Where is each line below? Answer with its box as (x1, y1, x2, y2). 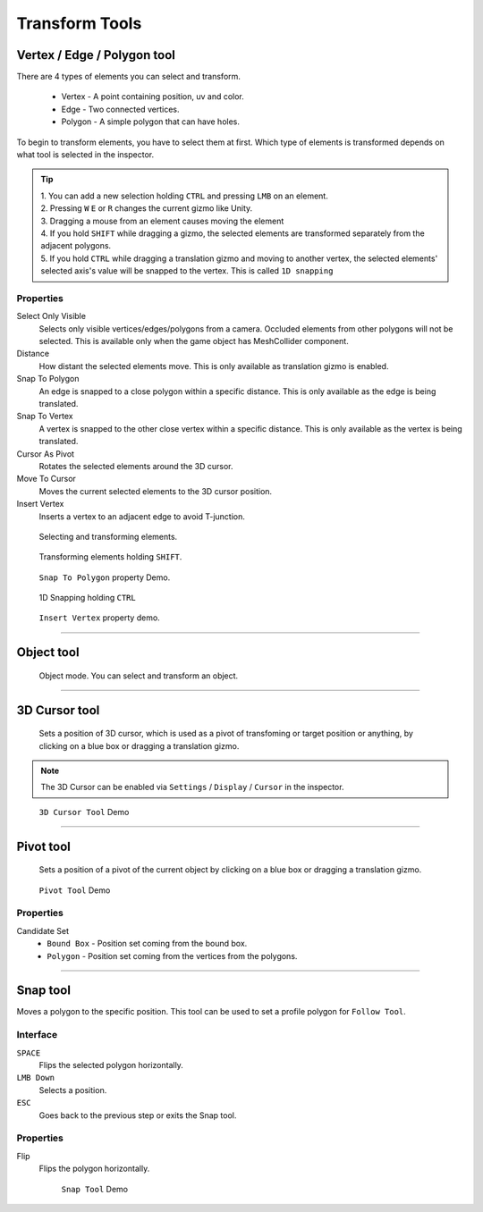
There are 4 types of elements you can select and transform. (16, 72, 241, 82)
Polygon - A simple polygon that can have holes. (61, 116, 241, 127)
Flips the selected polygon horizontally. (38, 1060, 183, 1071)
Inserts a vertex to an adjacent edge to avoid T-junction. (38, 510, 246, 522)
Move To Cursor (16, 474, 76, 484)
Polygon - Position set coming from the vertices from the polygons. (47, 950, 298, 961)
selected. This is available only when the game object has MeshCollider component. (38, 336, 349, 347)
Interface (16, 1029, 58, 1041)
